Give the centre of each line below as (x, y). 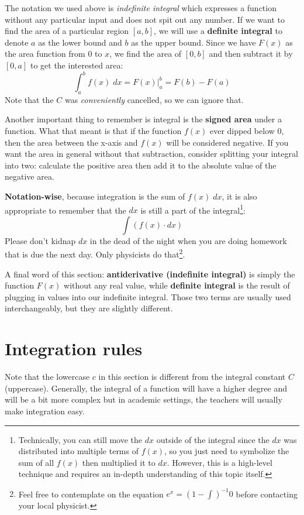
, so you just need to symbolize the (227, 451)
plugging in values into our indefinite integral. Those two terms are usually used (148, 296)
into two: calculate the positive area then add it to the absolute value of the (141, 165)
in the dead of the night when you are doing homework (188, 240)
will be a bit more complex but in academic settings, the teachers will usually (144, 399)
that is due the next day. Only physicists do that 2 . (95, 253)
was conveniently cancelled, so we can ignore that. (154, 99)
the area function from (45, 54)
